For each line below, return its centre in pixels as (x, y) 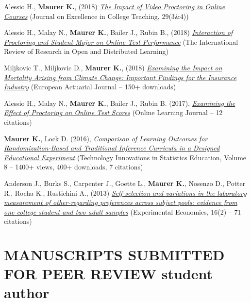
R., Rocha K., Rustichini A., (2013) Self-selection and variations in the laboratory (125, 193)
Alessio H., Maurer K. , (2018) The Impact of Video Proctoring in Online (115, 6)
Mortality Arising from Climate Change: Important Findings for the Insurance (120, 77)
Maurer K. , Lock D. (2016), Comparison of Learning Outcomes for (106, 138)
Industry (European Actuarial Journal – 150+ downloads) (90, 87)
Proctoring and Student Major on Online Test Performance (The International (121, 42)
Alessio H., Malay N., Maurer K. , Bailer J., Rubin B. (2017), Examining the (120, 103)
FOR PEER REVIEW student (109, 274)
